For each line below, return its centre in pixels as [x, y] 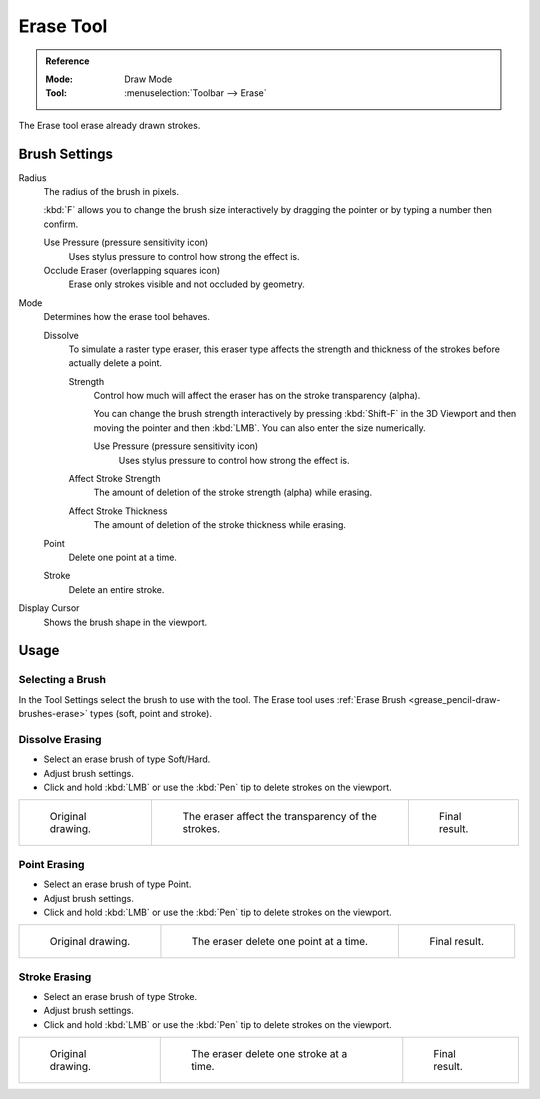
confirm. [61, 224]
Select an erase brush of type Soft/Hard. [127, 759]
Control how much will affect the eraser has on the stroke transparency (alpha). [257, 396]
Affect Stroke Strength [114, 479]
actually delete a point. [115, 363]
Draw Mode [148, 79]
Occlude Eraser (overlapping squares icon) [132, 270]
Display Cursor [49, 608]
